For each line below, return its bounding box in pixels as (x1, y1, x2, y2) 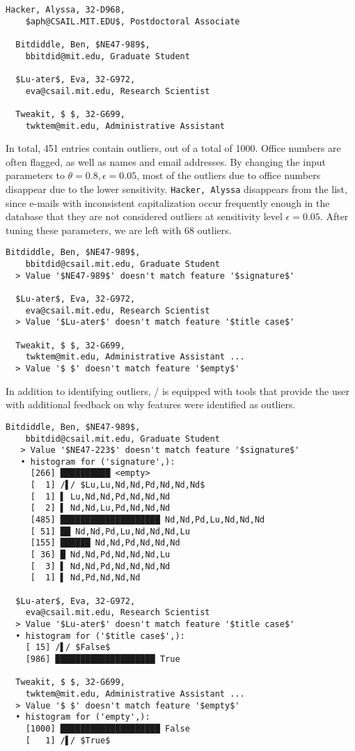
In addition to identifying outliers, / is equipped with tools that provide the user (6, 383, 349, 398)
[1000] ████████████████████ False (25, 723, 190, 734)
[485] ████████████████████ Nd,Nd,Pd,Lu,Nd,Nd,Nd (30, 515, 265, 525)
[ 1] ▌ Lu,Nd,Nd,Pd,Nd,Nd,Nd (30, 491, 171, 502)
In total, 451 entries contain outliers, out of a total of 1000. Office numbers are (6, 141, 341, 155)
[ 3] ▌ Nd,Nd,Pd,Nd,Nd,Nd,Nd (30, 561, 171, 571)
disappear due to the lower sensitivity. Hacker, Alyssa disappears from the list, (6, 182, 347, 196)
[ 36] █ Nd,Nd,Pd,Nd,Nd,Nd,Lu (30, 550, 171, 560)
